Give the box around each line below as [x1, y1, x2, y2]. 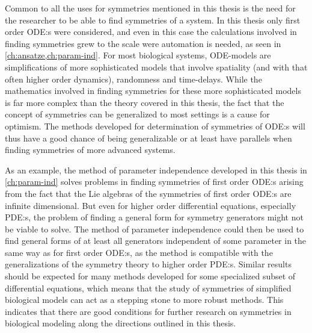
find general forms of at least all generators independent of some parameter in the [5, 234, 307, 247]
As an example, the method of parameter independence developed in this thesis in [5, 163, 307, 176]
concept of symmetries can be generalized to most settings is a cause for [5, 108, 270, 120]
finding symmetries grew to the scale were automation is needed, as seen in [5, 37, 281, 49]
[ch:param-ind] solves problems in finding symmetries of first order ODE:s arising [5, 175, 304, 188]
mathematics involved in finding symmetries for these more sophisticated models [5, 84, 301, 97]
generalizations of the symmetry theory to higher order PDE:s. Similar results [5, 258, 292, 270]
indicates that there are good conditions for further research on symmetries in [5, 305, 292, 317]
